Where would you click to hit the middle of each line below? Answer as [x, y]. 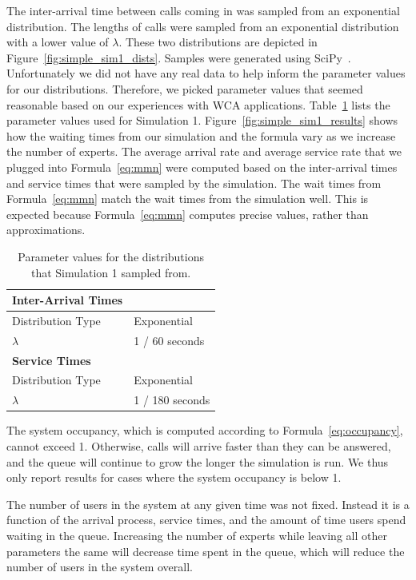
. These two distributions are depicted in [218, 42]
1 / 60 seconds [169, 340]
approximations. [46, 230]
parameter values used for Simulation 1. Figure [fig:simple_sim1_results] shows [202, 120]
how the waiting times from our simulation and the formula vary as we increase [201, 135]
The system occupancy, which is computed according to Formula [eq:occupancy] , [205, 430]
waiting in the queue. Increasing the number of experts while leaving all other [197, 535]
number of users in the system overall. [100, 567]
